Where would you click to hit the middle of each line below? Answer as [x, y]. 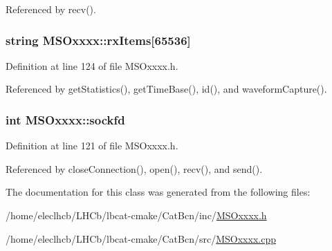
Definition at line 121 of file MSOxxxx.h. [92, 146]
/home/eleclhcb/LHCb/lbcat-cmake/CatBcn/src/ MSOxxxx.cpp [141, 238]
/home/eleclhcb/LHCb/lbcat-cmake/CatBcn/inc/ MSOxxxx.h [136, 215]
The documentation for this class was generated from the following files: [158, 192]
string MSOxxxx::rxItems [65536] [98, 40]
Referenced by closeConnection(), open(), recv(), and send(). [134, 168]
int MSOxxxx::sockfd [65, 119]
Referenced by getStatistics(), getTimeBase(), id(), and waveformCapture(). [166, 89]
